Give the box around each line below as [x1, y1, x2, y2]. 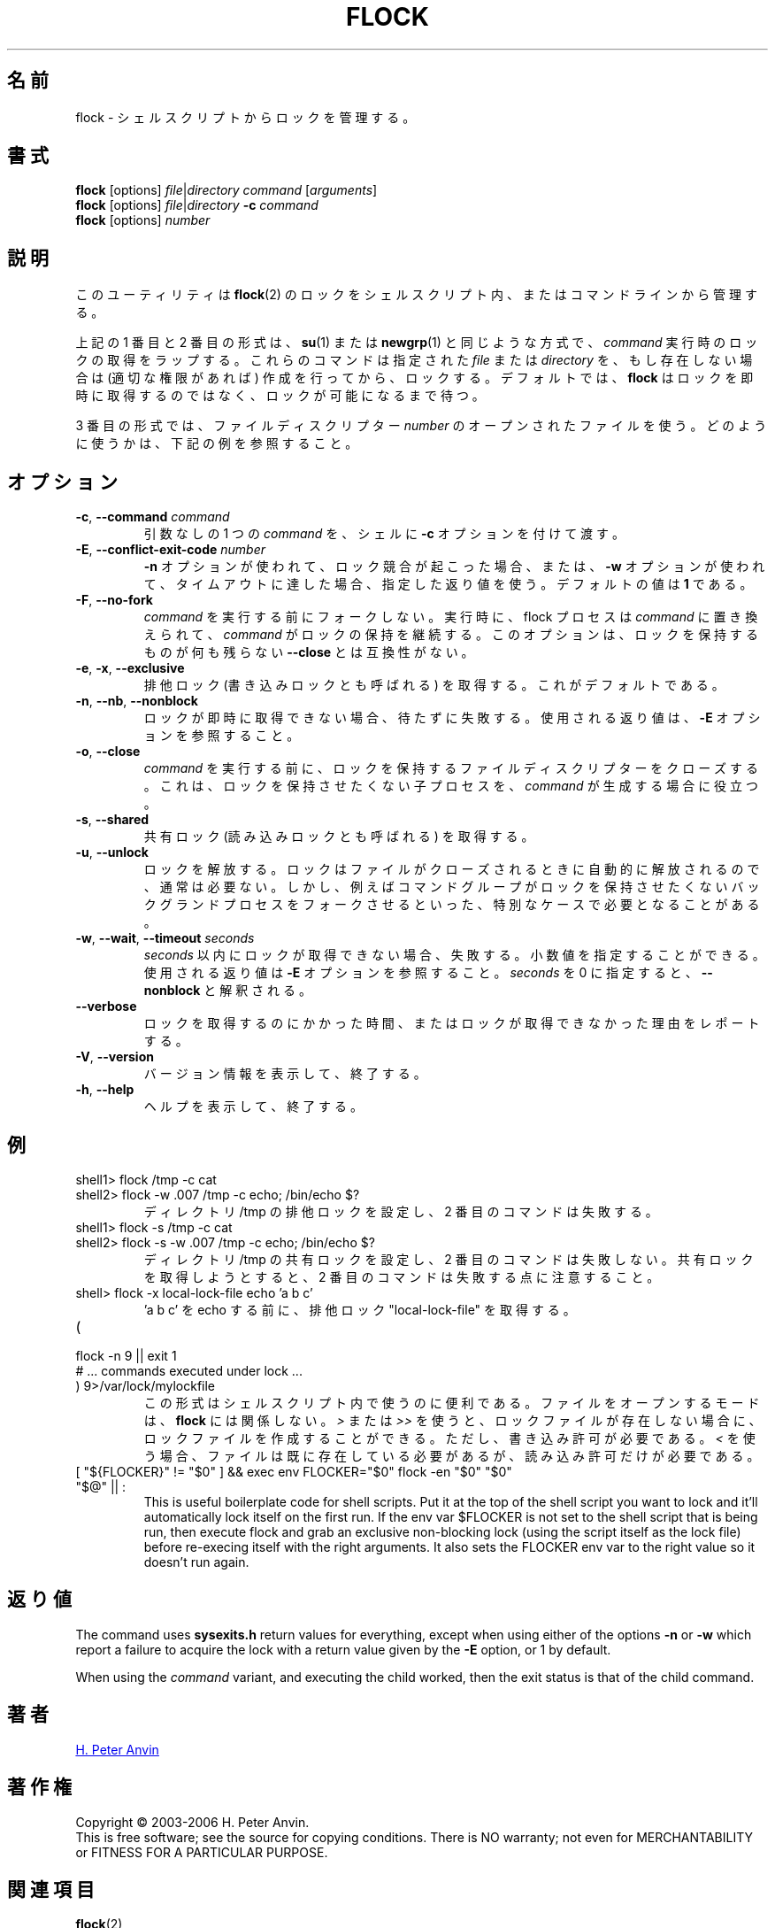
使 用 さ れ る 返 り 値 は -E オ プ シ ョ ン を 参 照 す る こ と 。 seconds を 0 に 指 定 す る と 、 [143, 965, 698, 981]
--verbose [75, 999, 137, 1014]
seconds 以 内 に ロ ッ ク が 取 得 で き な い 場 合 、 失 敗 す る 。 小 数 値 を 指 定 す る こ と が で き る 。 [143, 947, 765, 963]
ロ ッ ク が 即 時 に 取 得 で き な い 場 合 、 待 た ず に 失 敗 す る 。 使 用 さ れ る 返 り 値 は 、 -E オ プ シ [143, 710, 761, 726]
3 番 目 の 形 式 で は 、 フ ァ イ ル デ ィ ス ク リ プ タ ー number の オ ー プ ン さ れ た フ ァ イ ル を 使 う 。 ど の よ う [75, 418, 767, 434]
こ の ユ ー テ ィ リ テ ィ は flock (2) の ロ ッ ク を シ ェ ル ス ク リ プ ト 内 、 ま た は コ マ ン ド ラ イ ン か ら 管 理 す [75, 287, 757, 303]
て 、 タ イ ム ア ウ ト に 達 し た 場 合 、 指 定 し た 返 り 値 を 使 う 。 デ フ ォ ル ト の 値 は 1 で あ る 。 [143, 576, 753, 592]
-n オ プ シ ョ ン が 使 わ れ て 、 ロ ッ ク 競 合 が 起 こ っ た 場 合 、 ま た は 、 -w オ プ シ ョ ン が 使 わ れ [143, 559, 765, 575]
